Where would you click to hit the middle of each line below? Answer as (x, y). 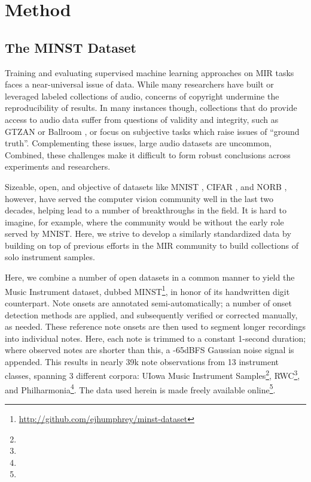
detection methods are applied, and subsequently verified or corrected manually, (151, 314)
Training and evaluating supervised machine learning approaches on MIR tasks (150, 72)
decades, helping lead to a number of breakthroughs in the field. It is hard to (146, 210)
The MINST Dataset (71, 47)
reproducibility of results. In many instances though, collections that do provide (151, 108)
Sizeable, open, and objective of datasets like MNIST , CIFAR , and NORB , (146, 186)
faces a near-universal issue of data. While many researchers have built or (139, 84)
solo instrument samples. (50, 257)
